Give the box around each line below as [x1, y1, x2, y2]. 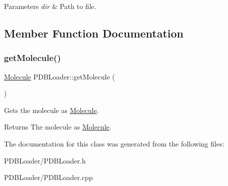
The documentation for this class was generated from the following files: [4, 138, 224, 148]
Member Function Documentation [4, 25, 184, 40]
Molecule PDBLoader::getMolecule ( [4, 71, 115, 81]
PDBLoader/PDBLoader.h [4, 155, 86, 165]
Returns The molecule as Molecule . [4, 121, 111, 132]
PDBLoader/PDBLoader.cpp [4, 172, 93, 182]
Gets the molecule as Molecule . [4, 104, 99, 115]
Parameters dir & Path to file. [4, 1, 96, 11]
